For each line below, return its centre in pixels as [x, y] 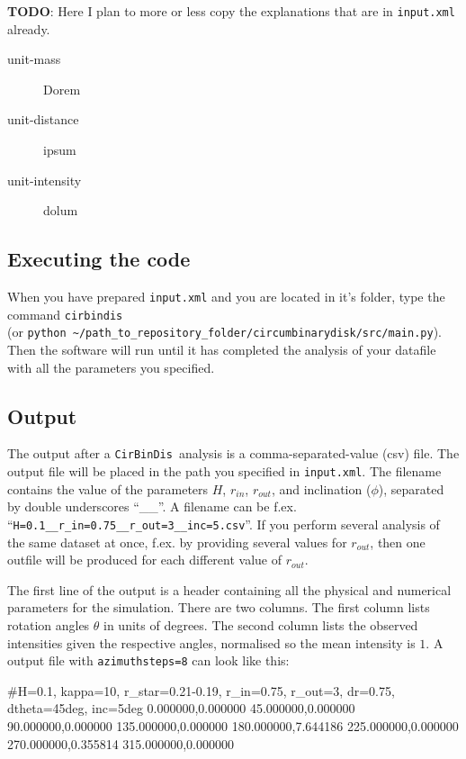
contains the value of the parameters [108, 488]
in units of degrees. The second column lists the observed [261, 624]
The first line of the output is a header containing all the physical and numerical [229, 589]
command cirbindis [65, 314]
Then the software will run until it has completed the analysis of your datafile [222, 349]
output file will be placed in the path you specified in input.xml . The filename [224, 471]
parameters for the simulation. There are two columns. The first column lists [219, 607]
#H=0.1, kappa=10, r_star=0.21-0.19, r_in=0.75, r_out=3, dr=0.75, [201, 690]
